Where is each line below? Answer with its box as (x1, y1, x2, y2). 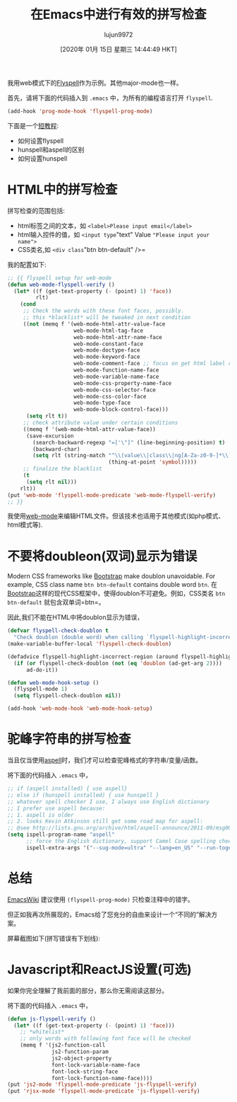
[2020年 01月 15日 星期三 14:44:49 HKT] (59, 45, 178, 53)
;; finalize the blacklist (23, 465, 102, 473)
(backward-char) (32, 445, 80, 453)
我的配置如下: (7, 260, 47, 269)
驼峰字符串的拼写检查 (7, 731, 132, 747)
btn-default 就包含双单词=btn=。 (7, 598, 105, 607)
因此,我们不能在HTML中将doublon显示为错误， (7, 613, 143, 621)
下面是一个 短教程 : (7, 121, 59, 130)
